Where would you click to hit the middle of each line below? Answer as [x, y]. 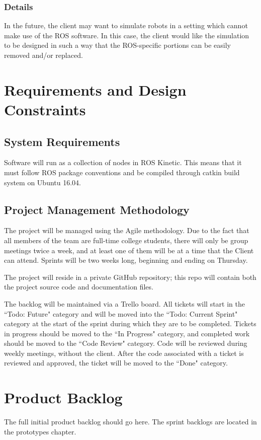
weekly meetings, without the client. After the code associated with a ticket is [124, 353]
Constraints [45, 109]
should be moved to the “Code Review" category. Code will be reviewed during [126, 343]
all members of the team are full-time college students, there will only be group [126, 240]
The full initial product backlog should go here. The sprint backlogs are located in [130, 422]
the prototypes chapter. [40, 431]
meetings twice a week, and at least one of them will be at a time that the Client [129, 250]
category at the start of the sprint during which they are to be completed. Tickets [130, 323]
